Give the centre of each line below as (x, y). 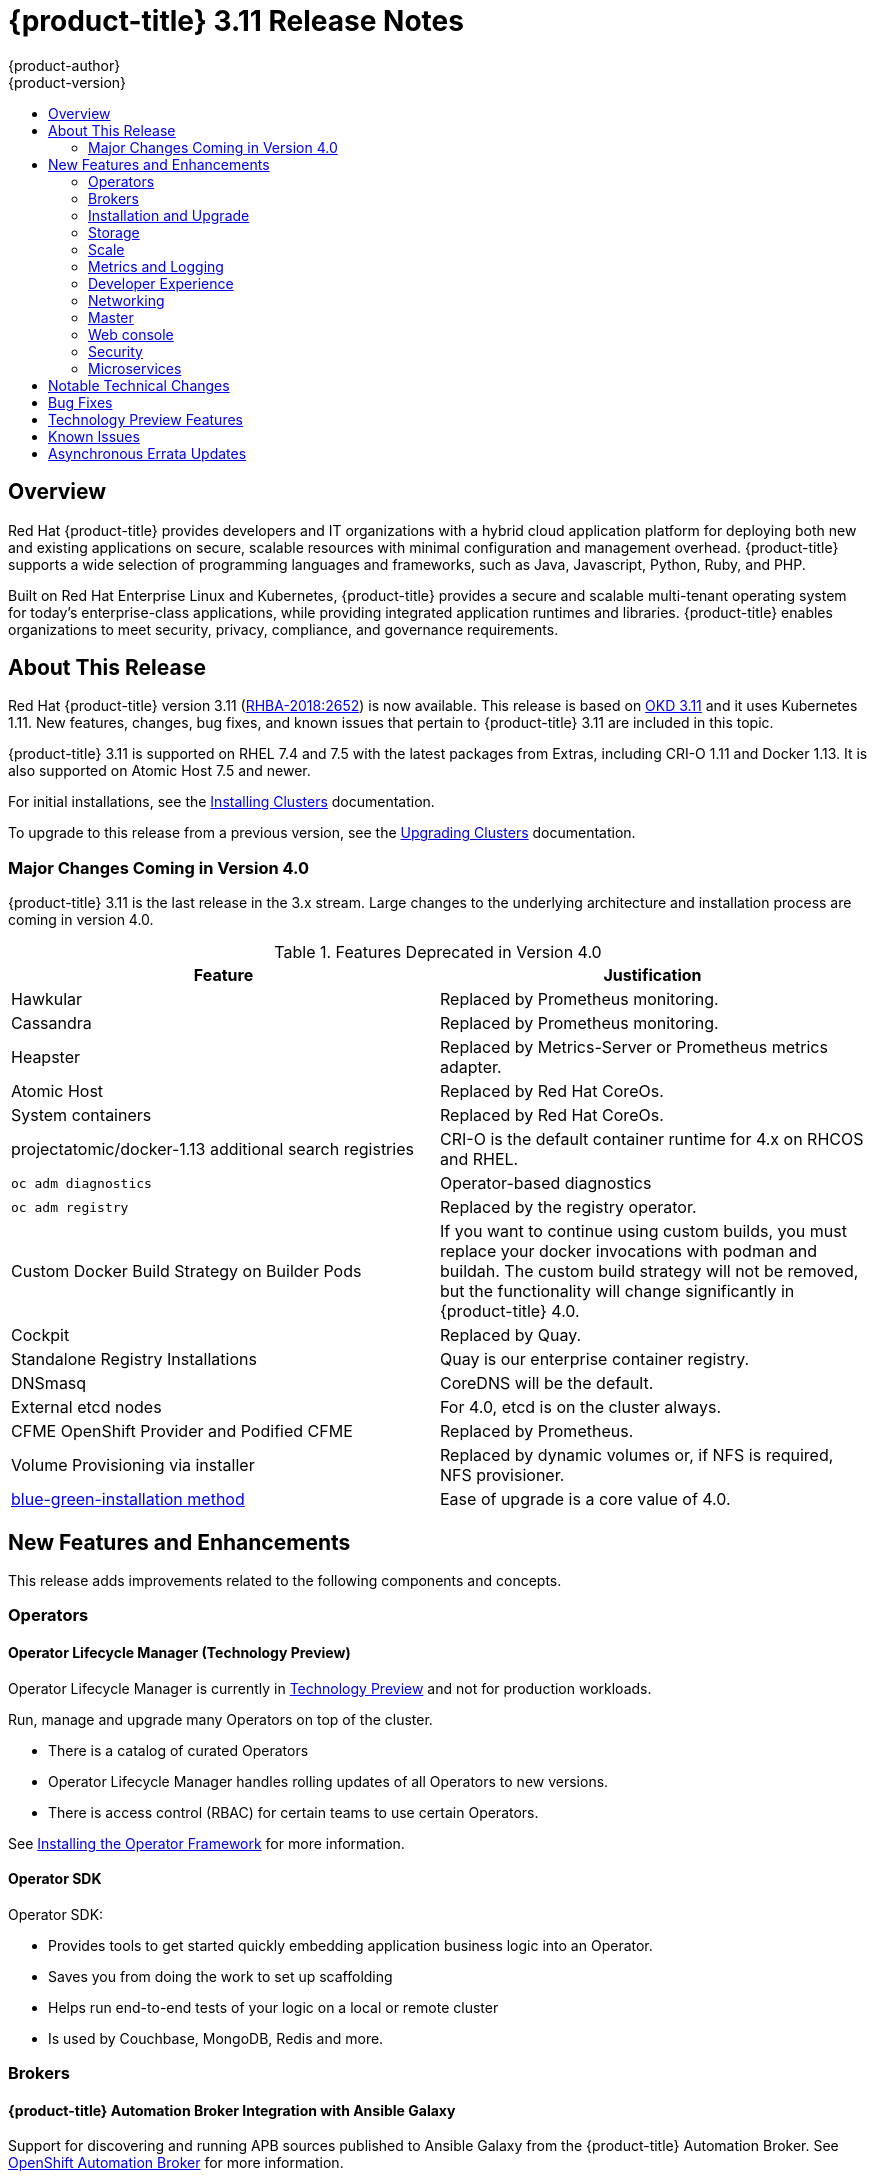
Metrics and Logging (156, 266)
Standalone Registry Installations (134, 1359)
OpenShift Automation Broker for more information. (176, 2163)
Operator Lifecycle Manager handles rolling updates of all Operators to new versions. (328, 1781)
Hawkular (47, 999)
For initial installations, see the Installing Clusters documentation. (221, 802)
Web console (131, 334)
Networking (126, 300)
